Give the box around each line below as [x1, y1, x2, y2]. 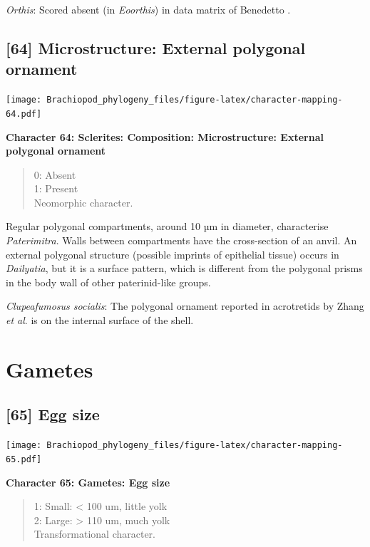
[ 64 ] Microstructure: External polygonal [6, 36, 306, 58]
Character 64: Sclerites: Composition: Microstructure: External [6, 129, 324, 144]
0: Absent [34, 167, 76, 182]
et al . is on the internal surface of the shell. [6, 313, 194, 328]
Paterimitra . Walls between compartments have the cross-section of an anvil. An [6, 233, 357, 248]
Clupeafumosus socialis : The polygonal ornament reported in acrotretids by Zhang [6, 298, 364, 313]
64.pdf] [6, 108, 42, 119]
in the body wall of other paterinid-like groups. [6, 274, 211, 289]
